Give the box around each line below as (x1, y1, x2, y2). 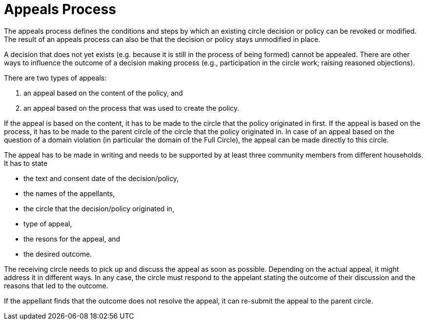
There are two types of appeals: (4, 73, 107, 82)
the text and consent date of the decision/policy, (23, 174, 179, 182)
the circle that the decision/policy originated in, (23, 204, 175, 213)
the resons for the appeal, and (23, 234, 121, 243)
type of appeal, (23, 219, 72, 228)
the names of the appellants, (23, 189, 115, 198)
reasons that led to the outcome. (4, 281, 108, 290)
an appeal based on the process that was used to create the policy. (23, 103, 240, 112)
